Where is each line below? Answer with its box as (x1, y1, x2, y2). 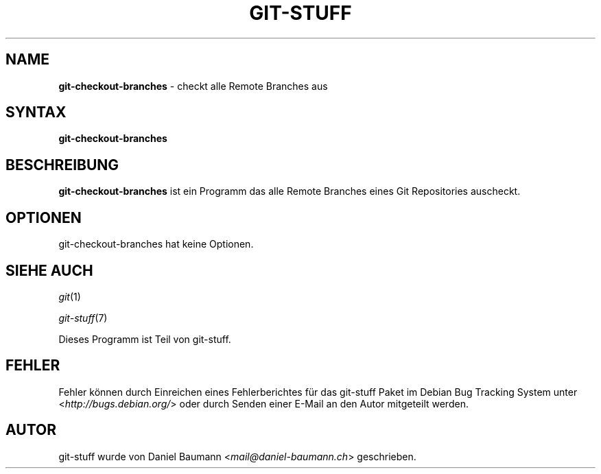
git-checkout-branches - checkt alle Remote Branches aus (58, 80, 328, 92)
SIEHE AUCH (5, 261, 93, 279)
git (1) (58, 290, 81, 303)
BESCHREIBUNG (5, 156, 119, 174)
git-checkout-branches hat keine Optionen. (58, 238, 254, 250)
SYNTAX (5, 104, 67, 121)
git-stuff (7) (58, 311, 108, 324)
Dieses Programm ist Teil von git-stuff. (58, 333, 231, 345)
